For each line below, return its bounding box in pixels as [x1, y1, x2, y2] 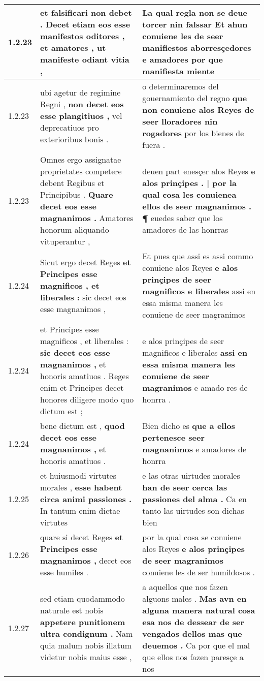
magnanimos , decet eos [40, 554, 131, 566]
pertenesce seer [142, 431, 205, 443]
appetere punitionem [40, 616, 125, 628]
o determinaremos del [142, 80, 219, 92]
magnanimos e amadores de [142, 443, 247, 455]
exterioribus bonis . [40, 133, 109, 145]
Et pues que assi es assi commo [142, 250, 253, 262]
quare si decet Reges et [40, 531, 123, 543]
